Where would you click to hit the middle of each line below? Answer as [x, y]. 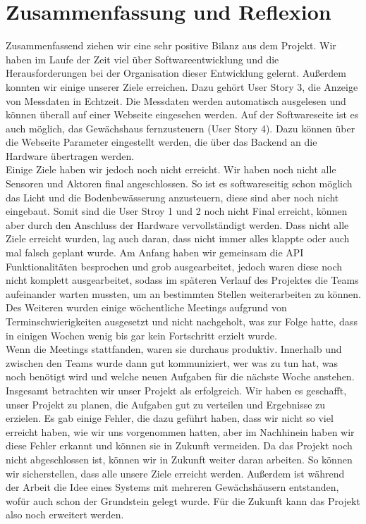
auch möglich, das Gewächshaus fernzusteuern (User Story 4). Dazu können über [181, 128]
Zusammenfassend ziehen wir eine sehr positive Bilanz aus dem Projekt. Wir [171, 45]
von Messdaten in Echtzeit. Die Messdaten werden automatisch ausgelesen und [176, 100]
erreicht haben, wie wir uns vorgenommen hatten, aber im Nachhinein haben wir [180, 431]
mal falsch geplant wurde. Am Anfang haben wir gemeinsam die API [155, 252]
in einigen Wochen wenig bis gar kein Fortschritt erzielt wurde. [141, 335]
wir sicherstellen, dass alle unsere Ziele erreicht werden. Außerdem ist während [175, 473]
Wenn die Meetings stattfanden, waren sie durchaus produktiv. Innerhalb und [174, 349]
